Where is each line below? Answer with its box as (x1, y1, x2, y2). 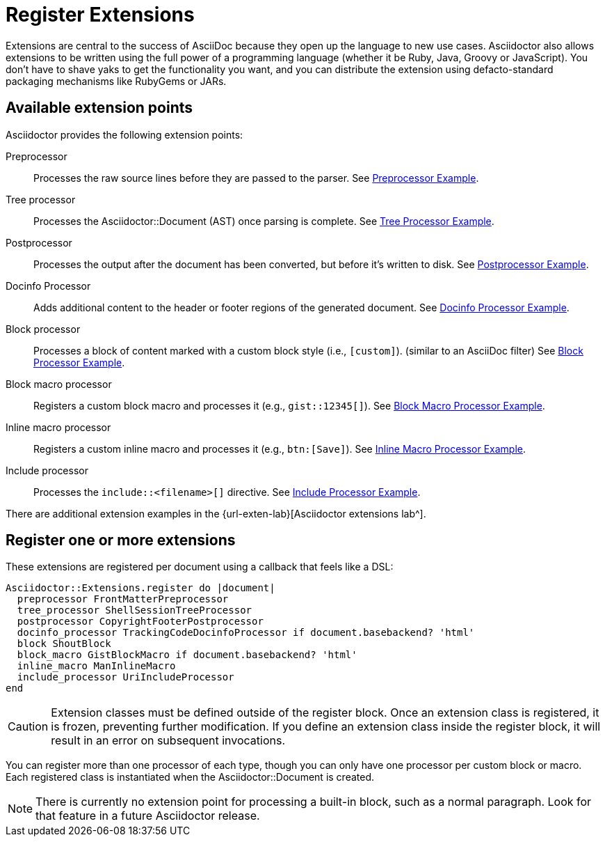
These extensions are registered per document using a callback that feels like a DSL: (6, 561, 394, 573)
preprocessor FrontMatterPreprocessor (17, 593, 229, 605)
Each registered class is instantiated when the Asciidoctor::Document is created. (6, 771, 374, 783)
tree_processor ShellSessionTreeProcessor (17, 605, 252, 616)
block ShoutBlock (17, 638, 111, 650)
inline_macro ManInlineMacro (17, 660, 176, 672)
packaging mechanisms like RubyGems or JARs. (6, 75, 227, 87)
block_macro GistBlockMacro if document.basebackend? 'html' (17, 649, 357, 661)
